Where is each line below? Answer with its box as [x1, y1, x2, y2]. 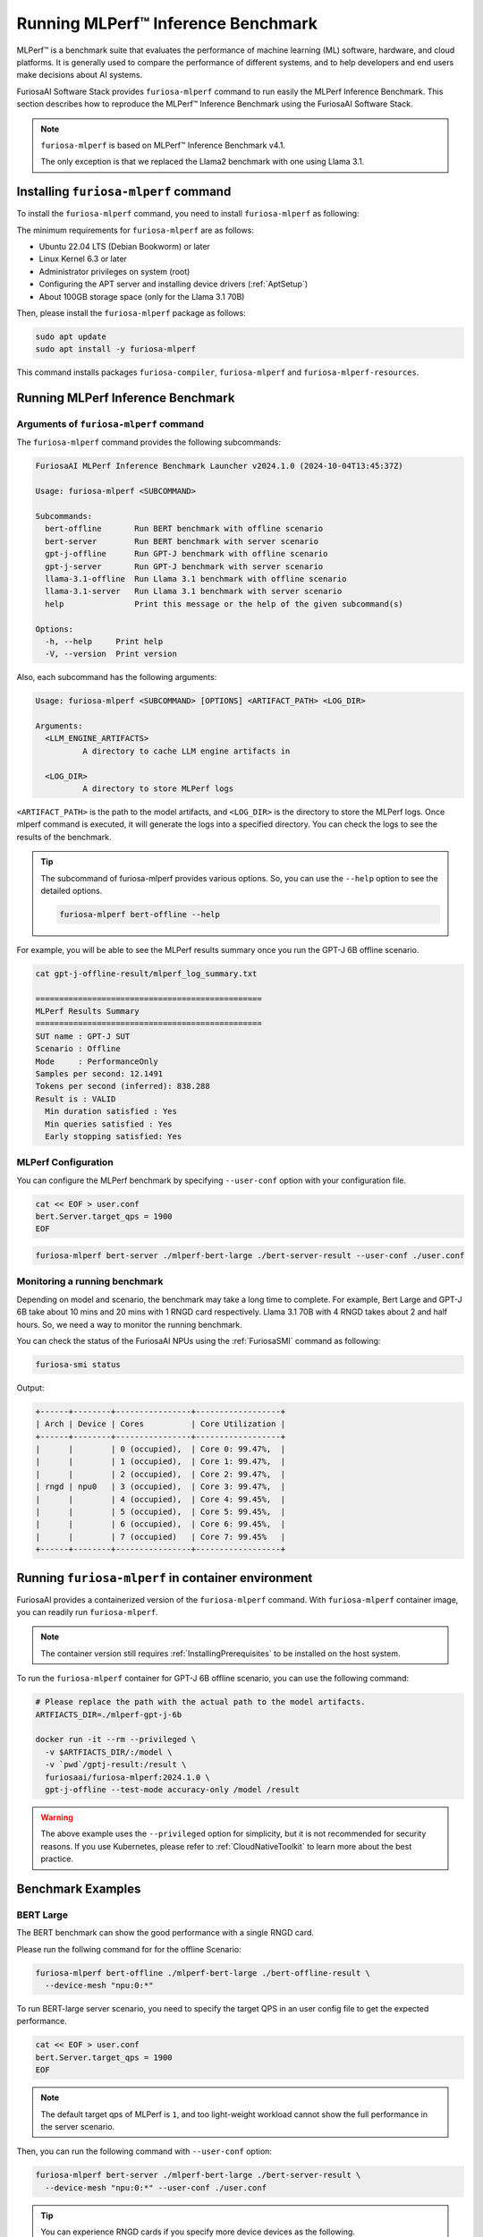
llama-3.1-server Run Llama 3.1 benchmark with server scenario [45, 586, 343, 597]
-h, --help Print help [45, 636, 164, 646]
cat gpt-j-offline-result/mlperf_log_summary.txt [35, 968, 258, 979]
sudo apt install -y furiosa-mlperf [35, 344, 197, 354]
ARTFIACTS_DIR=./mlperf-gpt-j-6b [35, 1709, 182, 1720]
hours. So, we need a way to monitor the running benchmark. [16, 1319, 243, 1330]
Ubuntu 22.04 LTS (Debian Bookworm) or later [38, 241, 210, 251]
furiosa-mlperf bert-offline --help [59, 909, 221, 919]
